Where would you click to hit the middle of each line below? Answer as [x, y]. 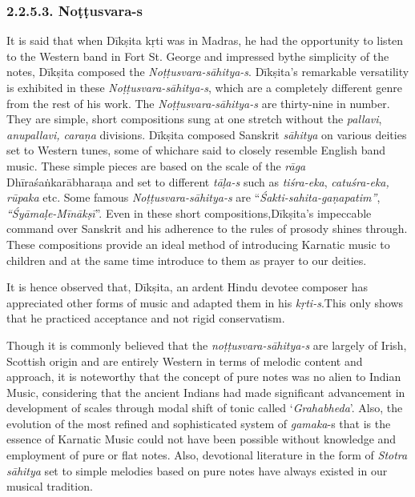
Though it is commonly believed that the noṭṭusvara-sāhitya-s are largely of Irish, [207, 345]
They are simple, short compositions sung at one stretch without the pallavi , [194, 119]
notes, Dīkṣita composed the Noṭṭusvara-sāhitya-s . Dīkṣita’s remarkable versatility [208, 72]
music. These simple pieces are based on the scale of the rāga [156, 165]
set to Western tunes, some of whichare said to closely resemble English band [196, 150]
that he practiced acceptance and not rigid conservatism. [146, 318]
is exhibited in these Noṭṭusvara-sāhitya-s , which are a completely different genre [205, 87]
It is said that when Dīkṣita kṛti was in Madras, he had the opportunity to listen [205, 40]
